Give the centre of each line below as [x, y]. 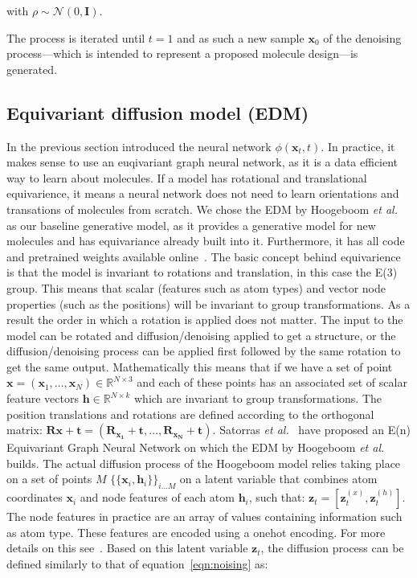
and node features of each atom [157, 497]
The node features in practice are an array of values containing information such [204, 517]
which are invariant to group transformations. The [258, 398]
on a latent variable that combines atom [278, 479]
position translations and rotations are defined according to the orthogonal [190, 414]
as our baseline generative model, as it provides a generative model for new [191, 225]
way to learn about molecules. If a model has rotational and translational [187, 177]
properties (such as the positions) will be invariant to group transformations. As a [208, 303]
